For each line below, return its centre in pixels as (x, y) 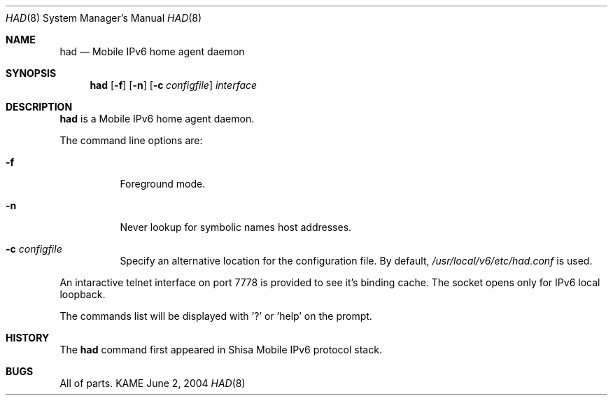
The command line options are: (131, 140)
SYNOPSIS (31, 73)
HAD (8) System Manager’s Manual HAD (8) (104, 18)
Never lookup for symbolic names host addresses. (236, 227)
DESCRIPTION (39, 107)
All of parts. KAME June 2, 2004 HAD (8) (153, 383)
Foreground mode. (163, 184)
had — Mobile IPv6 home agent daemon (152, 51)
